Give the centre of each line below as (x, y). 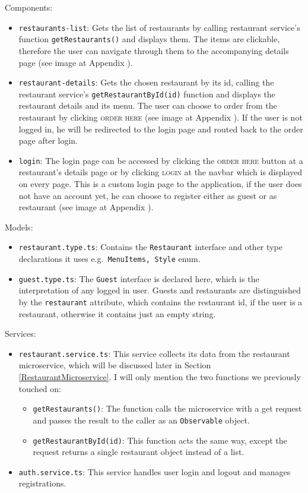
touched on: (40, 388)
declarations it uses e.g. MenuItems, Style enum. (109, 259)
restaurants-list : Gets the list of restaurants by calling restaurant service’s (159, 27)
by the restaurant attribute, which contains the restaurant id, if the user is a (161, 301)
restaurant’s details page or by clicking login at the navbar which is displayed (161, 172)
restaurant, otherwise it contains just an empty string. (117, 313)
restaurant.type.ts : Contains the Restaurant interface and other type (150, 247)
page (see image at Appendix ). (76, 62)
